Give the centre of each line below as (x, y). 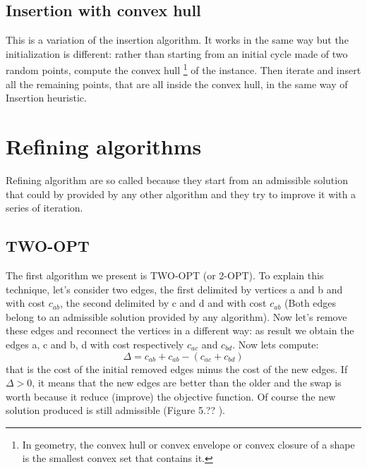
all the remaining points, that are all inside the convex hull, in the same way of (177, 84)
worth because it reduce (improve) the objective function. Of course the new (171, 396)
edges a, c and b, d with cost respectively (95, 344)
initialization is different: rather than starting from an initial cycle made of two (177, 53)
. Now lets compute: (276, 344)
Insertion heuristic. (46, 98)
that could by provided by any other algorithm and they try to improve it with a (181, 194)
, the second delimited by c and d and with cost (163, 303)
